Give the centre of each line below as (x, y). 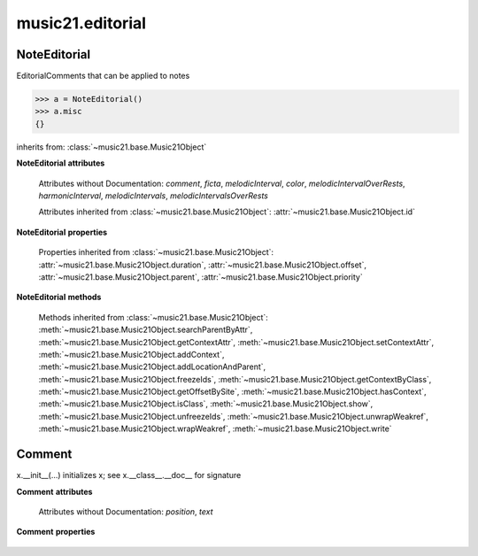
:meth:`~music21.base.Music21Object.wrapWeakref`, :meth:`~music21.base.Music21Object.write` (216, 429)
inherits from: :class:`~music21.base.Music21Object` (112, 147)
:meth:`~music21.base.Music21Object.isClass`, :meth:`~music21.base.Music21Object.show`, (206, 404)
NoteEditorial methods (59, 297)
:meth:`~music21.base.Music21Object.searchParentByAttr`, (146, 330)
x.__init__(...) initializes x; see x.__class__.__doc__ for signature (129, 475)
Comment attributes (54, 491)
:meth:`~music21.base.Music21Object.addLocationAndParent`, (152, 367)
